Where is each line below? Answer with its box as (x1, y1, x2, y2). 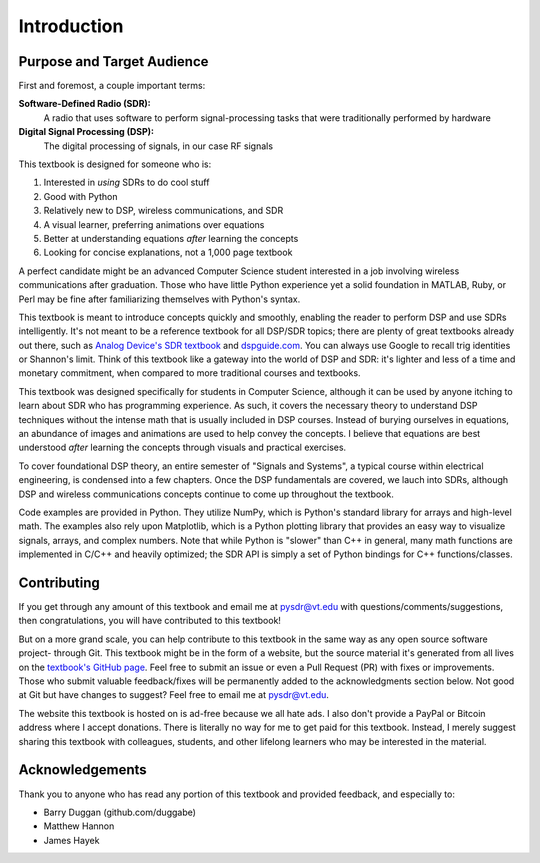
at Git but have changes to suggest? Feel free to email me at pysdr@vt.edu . (18, 689, 330, 701)
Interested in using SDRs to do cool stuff (43, 176, 210, 189)
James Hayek (43, 834, 100, 846)
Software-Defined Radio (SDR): (18, 98, 152, 110)
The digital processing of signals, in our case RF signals (43, 140, 274, 152)
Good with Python (43, 190, 118, 202)
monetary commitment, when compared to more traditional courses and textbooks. (18, 367, 361, 379)
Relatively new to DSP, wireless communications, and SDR (43, 205, 284, 217)
